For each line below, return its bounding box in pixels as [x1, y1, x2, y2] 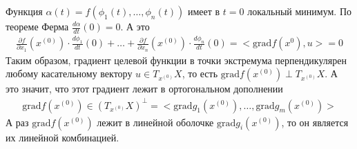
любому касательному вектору [6, 66, 133, 81]
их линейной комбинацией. [6, 130, 119, 144]
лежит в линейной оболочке [97, 115, 214, 129]
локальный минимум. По [247, 4, 352, 18]
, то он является [281, 115, 349, 129]
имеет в [187, 4, 220, 18]
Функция [6, 4, 43, 18]
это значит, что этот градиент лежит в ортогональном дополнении [6, 81, 283, 96]
